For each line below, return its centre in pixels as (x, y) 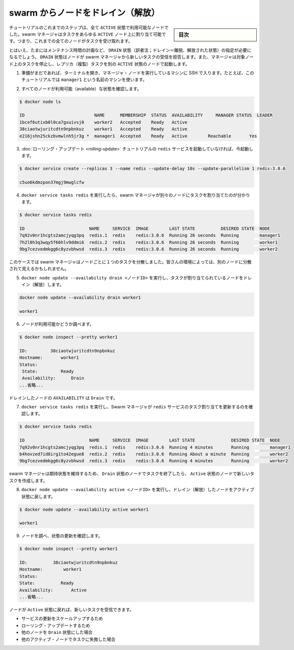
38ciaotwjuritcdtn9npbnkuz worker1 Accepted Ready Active (103, 129)
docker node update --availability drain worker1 (80, 298)
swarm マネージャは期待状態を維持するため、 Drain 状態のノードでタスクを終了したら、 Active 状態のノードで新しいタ (132, 474)
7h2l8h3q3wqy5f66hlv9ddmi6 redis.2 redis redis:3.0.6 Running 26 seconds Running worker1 (148, 242)
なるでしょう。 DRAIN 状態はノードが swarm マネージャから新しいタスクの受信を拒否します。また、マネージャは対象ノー (132, 57)
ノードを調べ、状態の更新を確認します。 (62, 536)
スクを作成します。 (28, 480)
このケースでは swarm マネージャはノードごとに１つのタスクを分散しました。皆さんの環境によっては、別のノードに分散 (130, 262)
